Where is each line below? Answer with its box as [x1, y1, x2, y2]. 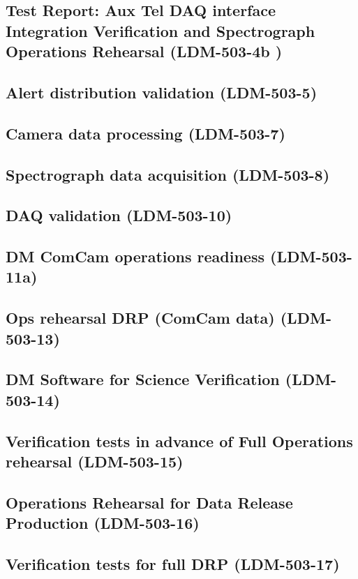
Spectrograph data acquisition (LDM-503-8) [6, 163, 330, 185]
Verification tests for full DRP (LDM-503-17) [6, 552, 340, 574]
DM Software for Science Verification [6, 368, 280, 390]
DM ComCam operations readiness [6, 246, 265, 267]
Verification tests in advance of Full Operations [6, 430, 353, 451]
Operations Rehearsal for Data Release [6, 491, 293, 513]
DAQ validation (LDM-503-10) [6, 204, 232, 226]
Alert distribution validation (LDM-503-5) [6, 81, 318, 103]
